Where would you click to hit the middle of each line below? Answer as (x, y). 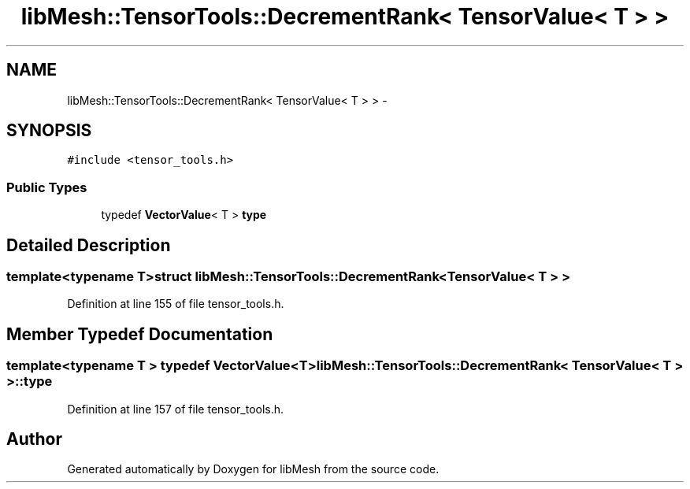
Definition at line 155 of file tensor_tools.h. (176, 304)
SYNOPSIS (49, 131)
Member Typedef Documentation (140, 334)
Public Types (47, 187)
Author (34, 439)
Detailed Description (89, 245)
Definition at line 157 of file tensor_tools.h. (176, 409)
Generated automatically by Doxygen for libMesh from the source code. (253, 469)
